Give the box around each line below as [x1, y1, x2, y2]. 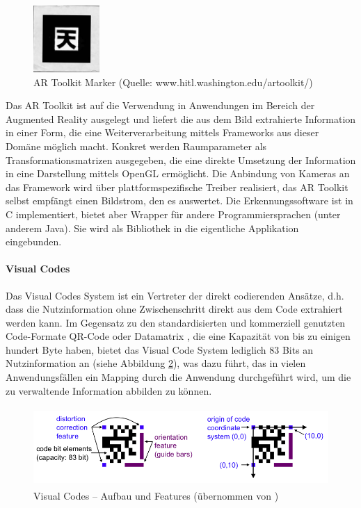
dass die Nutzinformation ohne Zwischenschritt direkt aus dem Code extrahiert [6, 302, 343, 316]
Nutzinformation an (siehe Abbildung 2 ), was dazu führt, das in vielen [6, 356, 306, 370]
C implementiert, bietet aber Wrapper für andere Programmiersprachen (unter [6, 206, 341, 221]
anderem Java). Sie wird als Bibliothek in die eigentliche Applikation [6, 220, 299, 235]
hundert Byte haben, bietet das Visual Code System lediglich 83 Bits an [6, 342, 314, 357]
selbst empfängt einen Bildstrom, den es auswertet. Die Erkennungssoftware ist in [6, 193, 353, 208]
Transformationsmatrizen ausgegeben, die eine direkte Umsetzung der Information [6, 152, 356, 167]
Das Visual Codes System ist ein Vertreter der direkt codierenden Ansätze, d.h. [6, 288, 344, 302]
